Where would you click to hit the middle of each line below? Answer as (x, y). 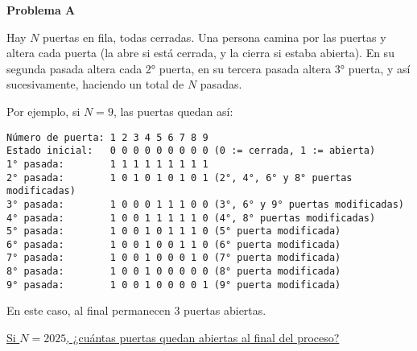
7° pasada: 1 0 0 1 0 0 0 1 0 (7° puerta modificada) (174, 258)
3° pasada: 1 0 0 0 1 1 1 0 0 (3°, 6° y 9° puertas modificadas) (205, 204)
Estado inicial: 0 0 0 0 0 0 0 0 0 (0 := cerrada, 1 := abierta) (191, 151)
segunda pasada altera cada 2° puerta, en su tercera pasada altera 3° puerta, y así (208, 68)
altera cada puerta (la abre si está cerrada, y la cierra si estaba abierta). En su (200, 53)
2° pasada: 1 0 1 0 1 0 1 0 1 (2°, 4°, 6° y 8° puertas (180, 178)
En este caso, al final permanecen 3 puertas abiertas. (136, 310)
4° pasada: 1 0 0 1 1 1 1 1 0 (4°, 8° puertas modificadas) (191, 218)
